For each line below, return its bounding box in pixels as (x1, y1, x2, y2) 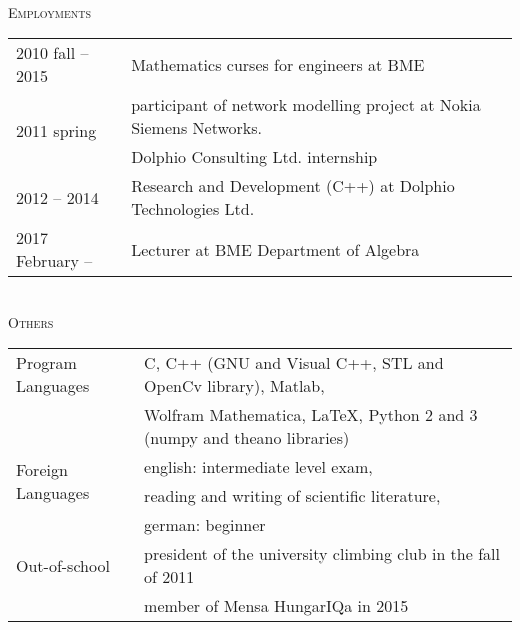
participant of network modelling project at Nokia (131, 93, 481, 117)
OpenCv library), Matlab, (144, 374, 325, 398)
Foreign (16, 458, 68, 482)
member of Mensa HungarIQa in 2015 (144, 594, 409, 618)
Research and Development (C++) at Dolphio (131, 174, 455, 198)
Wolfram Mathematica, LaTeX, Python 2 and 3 (144, 403, 478, 427)
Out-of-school (16, 553, 110, 577)
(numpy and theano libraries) (144, 426, 350, 450)
